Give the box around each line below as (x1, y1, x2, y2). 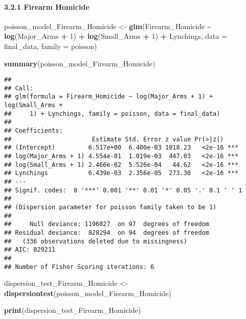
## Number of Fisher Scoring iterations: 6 (4, 263, 154, 271)
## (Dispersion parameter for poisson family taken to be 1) (4, 204, 217, 211)
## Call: (4, 84, 34, 92)
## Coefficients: (4, 127, 63, 135)
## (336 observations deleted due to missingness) (4, 237, 187, 245)
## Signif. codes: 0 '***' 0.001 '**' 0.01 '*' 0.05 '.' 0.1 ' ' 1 (4, 186, 242, 194)
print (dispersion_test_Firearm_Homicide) (4, 305, 141, 315)
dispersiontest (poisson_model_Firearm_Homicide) (4, 287, 172, 298)
